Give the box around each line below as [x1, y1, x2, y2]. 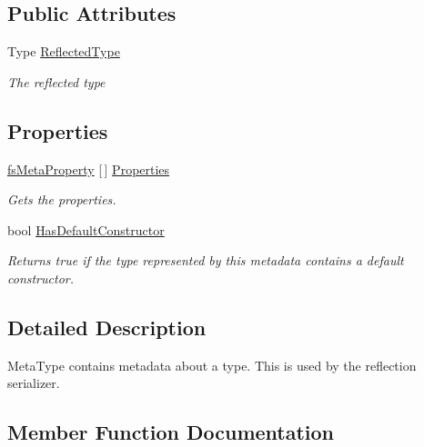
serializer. [7, 373, 60, 392]
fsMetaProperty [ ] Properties [7, 159, 170, 178]
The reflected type [7, 72, 106, 91]
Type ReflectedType [7, 42, 120, 61]
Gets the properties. [7, 190, 116, 209]
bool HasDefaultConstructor [7, 220, 165, 239]
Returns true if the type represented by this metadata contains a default [7, 251, 404, 270]
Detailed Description [7, 313, 207, 341]
